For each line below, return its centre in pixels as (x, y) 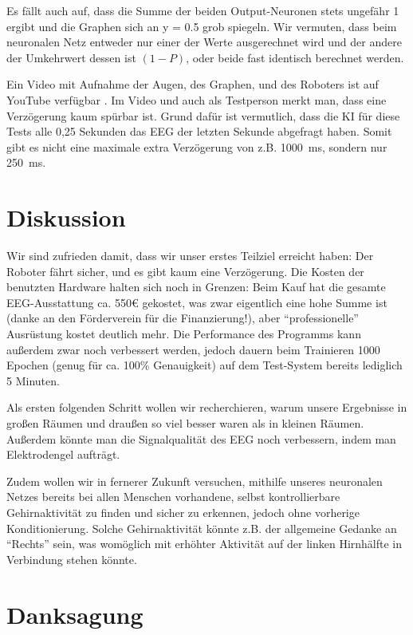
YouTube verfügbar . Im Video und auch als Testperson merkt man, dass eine (197, 99)
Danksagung (75, 614)
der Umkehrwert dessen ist (71, 57)
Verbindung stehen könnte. (72, 559)
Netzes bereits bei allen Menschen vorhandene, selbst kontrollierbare (173, 497)
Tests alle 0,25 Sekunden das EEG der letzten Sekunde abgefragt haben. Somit (199, 131)
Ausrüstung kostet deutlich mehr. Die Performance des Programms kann (184, 334)
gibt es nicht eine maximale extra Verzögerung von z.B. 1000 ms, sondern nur (197, 146)
